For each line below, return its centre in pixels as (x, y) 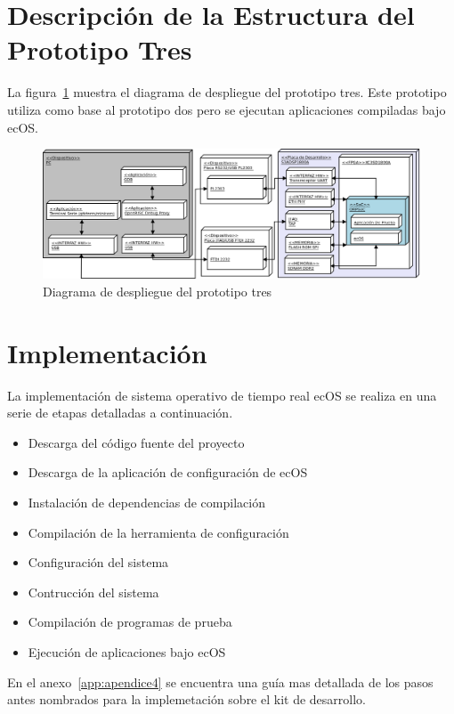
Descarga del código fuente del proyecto (136, 442)
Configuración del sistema (98, 562)
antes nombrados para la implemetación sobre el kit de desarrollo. (186, 699)
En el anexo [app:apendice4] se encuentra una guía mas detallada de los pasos (220, 682)
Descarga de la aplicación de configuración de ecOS (168, 472)
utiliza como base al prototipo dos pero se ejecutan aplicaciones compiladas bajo (227, 109)
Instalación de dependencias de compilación (146, 502)
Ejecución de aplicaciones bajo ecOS (127, 651)
